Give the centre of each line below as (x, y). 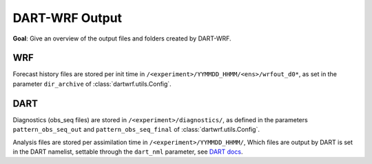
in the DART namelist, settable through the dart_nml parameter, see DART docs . (128, 152)
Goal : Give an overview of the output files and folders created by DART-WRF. (122, 38)
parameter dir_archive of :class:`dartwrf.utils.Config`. (92, 84)
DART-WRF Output (68, 18)
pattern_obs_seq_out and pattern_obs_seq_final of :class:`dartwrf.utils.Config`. (136, 130)
